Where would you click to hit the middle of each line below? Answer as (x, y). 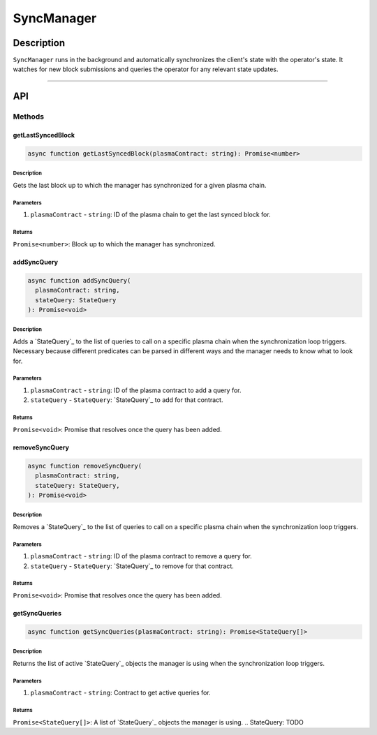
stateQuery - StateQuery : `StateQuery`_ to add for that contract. (127, 400)
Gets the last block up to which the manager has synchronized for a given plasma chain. (140, 185)
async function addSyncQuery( (79, 280)
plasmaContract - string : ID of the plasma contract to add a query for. (136, 390)
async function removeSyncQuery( (85, 466)
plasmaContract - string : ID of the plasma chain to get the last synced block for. (151, 215)
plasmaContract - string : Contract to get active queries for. (120, 693)
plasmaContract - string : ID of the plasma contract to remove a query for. (141, 556)
